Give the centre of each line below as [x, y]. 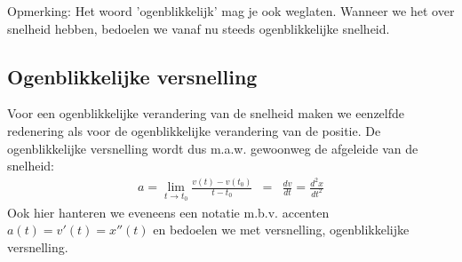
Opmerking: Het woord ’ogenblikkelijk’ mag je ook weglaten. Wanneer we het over [231, 11]
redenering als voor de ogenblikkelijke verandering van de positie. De [194, 130]
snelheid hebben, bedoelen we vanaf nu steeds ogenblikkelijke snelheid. [199, 28]
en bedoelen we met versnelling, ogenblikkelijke [281, 230]
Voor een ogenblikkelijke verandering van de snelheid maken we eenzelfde [206, 113]
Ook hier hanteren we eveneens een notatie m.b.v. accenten [168, 212]
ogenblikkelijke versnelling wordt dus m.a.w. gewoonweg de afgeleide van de [213, 148]
